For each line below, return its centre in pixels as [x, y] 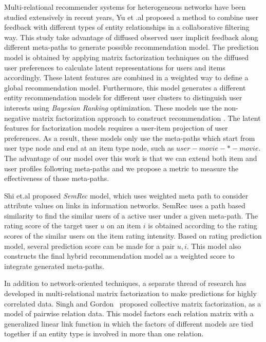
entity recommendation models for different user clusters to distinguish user [123, 97]
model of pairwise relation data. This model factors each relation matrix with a [129, 313]
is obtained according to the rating [203, 226]
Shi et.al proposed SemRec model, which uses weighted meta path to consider [126, 195]
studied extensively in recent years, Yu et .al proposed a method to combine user [131, 17]
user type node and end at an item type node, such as [89, 148]
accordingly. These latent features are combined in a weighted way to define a [126, 77]
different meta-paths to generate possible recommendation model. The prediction [131, 47]
